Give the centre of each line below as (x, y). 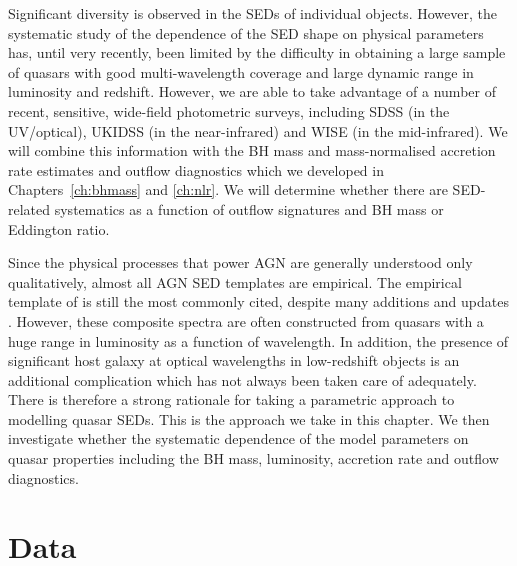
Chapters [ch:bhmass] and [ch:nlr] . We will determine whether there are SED (244, 189)
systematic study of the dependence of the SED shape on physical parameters (246, 32)
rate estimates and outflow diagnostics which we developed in (196, 169)
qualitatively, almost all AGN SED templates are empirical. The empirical (235, 281)
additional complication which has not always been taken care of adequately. (242, 379)
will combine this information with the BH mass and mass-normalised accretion (252, 150)
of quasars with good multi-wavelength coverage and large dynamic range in (241, 71)
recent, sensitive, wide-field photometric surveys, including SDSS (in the (229, 110)
